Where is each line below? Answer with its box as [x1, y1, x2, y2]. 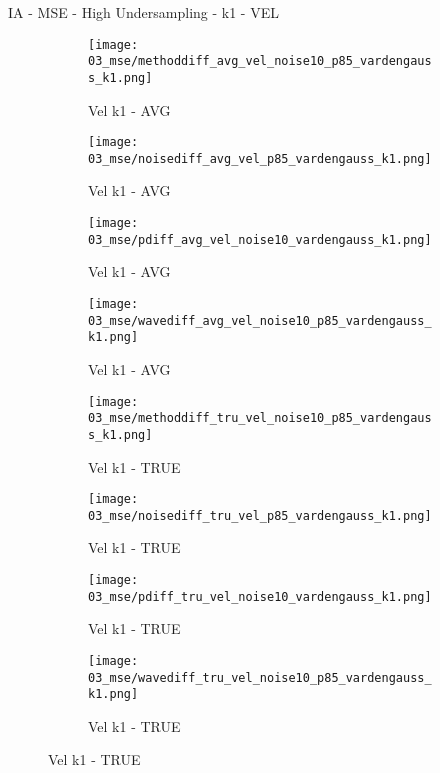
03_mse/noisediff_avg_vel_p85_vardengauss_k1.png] [88, 151, 432, 166]
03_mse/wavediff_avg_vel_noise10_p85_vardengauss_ [88, 313, 432, 328]
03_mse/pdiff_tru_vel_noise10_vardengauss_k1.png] [88, 589, 432, 604]
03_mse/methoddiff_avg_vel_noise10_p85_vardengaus [88, 54, 432, 69]
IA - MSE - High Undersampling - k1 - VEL [8, 2, 279, 22]
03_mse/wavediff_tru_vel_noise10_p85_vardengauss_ [88, 670, 432, 685]
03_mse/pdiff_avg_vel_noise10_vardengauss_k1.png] [88, 232, 432, 247]
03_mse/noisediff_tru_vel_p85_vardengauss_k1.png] [88, 508, 432, 523]
